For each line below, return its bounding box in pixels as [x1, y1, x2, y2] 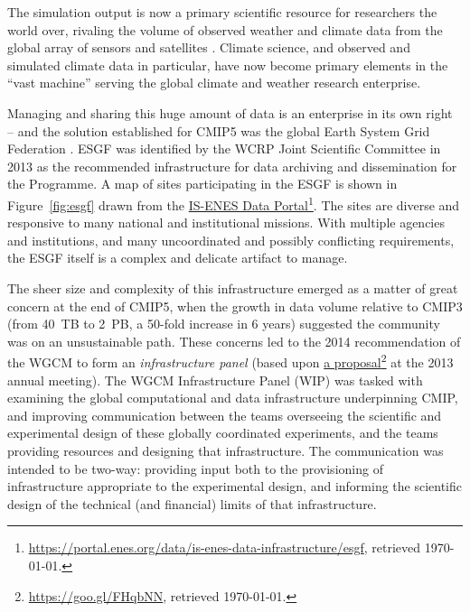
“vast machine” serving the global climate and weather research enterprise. [7, 73, 421, 92]
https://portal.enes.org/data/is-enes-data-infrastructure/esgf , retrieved [28, 538, 421, 557]
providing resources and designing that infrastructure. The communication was [7, 440, 444, 459]
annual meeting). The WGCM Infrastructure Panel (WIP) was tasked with [7, 370, 423, 389]
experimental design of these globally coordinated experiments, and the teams [7, 423, 438, 442]
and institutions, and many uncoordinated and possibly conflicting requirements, [7, 230, 455, 249]
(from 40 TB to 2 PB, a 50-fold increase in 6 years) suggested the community [7, 314, 440, 333]
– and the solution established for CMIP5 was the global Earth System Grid [7, 121, 430, 140]
